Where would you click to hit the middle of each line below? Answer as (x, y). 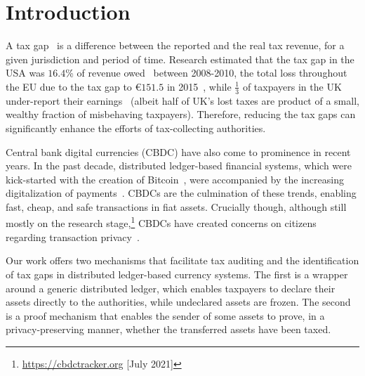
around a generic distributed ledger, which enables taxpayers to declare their (171, 288)
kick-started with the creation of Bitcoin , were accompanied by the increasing (175, 179)
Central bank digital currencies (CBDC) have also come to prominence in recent (178, 151)
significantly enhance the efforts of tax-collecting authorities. (136, 128)
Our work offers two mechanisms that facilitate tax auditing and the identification (182, 260)
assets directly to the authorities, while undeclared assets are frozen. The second (178, 302)
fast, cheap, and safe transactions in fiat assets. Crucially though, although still (176, 206)
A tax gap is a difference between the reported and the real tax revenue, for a (175, 45)
